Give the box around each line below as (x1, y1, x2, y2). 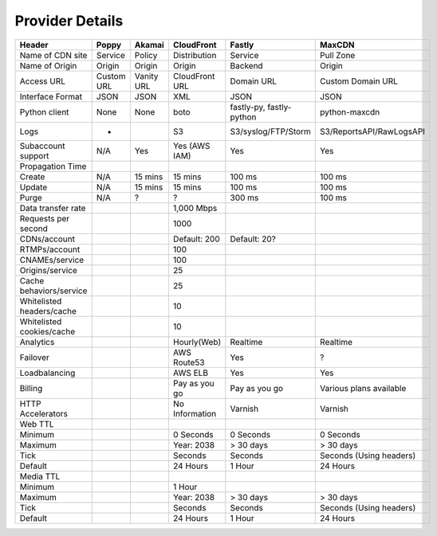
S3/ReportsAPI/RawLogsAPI (320, 126, 426, 137)
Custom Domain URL (320, 76, 399, 87)
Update (19, 182, 48, 193)
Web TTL (19, 418, 55, 429)
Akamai (134, 39, 165, 50)
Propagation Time (19, 160, 87, 171)
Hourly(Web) (172, 336, 222, 347)
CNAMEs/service (19, 254, 85, 265)
